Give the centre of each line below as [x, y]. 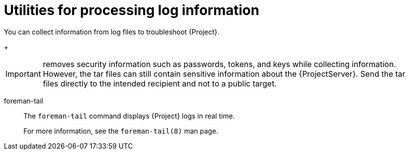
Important [23, 74]
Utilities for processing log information [132, 10]
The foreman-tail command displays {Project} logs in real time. [129, 116]
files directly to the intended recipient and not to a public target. [160, 83]
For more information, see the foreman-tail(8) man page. [121, 131]
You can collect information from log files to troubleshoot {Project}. [112, 32]
